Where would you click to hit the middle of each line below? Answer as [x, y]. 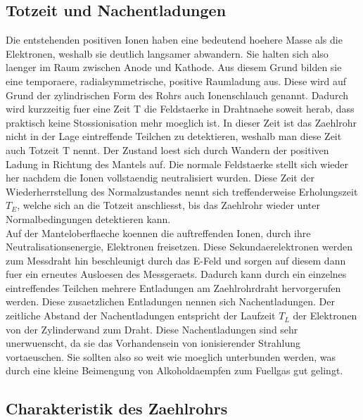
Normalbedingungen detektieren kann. [88, 218]
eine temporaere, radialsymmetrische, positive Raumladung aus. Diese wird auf [176, 81]
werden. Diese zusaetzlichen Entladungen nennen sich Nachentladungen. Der [170, 301]
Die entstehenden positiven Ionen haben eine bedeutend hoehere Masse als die [174, 40]
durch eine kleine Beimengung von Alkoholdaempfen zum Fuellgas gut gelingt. [174, 370]
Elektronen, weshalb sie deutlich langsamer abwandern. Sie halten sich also [167, 53]
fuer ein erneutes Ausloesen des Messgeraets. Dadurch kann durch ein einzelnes [176, 274]
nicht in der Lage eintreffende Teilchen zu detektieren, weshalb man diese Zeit [174, 136]
